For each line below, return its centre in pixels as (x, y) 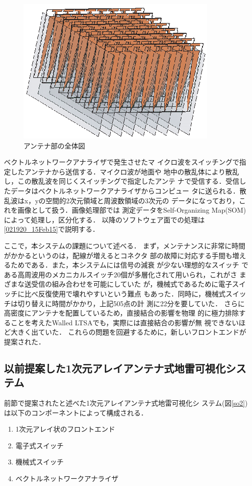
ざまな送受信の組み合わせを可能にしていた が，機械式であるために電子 (118, 284)
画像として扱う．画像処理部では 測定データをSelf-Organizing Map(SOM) (132, 210)
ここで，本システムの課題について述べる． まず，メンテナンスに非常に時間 (125, 245)
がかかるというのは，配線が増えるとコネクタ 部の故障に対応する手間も (118, 255)
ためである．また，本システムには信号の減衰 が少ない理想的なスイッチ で (129, 265)
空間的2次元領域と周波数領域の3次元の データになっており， (142, 200)
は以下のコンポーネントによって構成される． (76, 412)
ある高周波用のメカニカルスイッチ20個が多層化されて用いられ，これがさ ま (125, 274)
